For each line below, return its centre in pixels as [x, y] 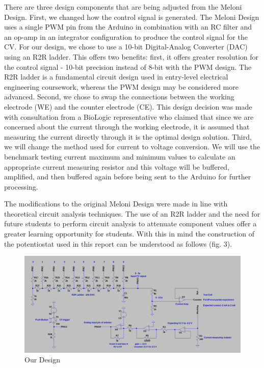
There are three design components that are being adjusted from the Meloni [123, 7]
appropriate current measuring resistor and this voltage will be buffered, [117, 166]
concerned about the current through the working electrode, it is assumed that [127, 127]
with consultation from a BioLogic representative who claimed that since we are [129, 116]
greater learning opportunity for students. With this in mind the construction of [129, 234]
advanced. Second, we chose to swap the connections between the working [119, 97]
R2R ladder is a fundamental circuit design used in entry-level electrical [116, 77]
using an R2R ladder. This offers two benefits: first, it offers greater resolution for [131, 56]
